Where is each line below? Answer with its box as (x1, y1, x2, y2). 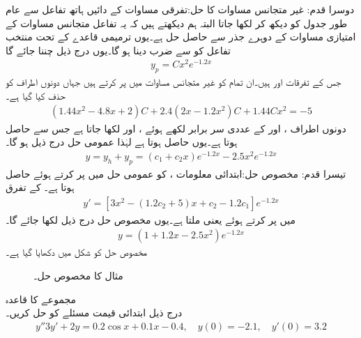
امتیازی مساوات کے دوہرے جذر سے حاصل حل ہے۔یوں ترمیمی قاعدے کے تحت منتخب (6, 29, 356, 44)
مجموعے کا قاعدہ (6, 291, 77, 306)
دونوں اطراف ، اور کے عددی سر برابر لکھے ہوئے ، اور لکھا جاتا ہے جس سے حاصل (6, 121, 346, 135)
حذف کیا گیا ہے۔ (6, 88, 66, 102)
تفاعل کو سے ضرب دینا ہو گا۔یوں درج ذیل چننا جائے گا (6, 43, 231, 57)
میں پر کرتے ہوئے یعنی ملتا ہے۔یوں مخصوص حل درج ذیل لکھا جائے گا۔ (6, 212, 295, 226)
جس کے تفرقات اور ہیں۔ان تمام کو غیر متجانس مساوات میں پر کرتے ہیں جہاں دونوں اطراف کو (6, 75, 341, 89)
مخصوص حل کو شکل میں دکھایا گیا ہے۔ (6, 245, 148, 259)
